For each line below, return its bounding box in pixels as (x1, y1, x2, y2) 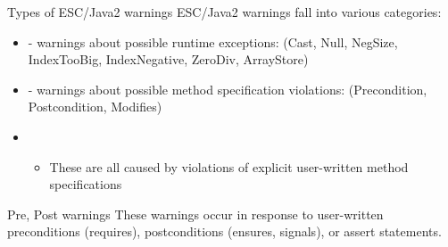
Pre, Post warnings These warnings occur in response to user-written (7, 204, 384, 223)
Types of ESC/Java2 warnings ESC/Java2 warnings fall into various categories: (7, 3, 442, 21)
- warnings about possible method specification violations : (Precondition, (28, 79, 427, 98)
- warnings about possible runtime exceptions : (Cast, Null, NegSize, (28, 32, 398, 51)
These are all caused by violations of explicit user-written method (49, 157, 409, 176)
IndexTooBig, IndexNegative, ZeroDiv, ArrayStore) (28, 50, 309, 69)
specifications (49, 175, 122, 193)
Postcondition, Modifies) (28, 97, 162, 116)
